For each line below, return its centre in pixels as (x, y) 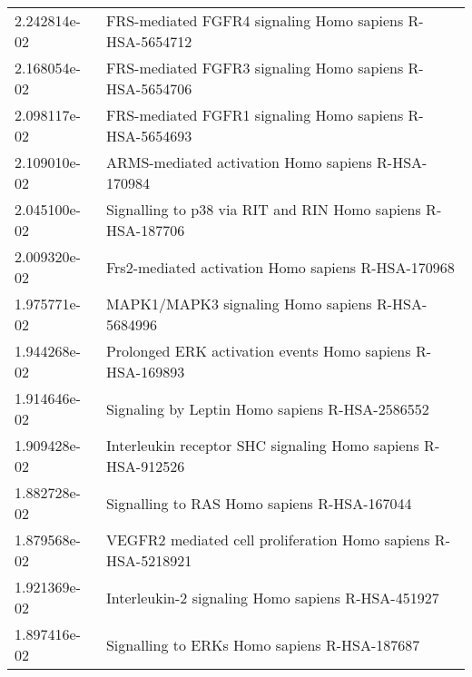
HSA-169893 (145, 372)
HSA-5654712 (149, 41)
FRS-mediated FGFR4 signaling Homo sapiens (255, 20)
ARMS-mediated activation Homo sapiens (239, 162)
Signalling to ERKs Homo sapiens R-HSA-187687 (263, 644)
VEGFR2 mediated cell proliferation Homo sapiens (268, 540)
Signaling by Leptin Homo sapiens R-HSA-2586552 (267, 408)
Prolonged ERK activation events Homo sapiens (258, 351)
